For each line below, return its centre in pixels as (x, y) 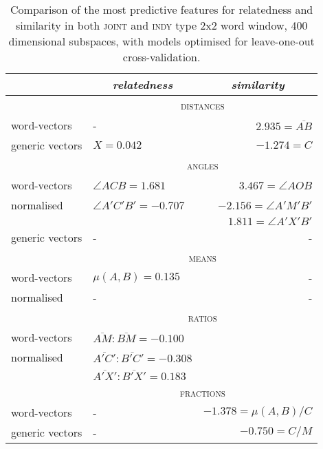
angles (202, 165)
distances (202, 105)
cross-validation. (161, 57)
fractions (202, 392)
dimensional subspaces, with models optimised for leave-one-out (161, 41)
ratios (202, 317)
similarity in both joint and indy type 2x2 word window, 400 (161, 25)
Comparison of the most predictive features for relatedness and (162, 9)
